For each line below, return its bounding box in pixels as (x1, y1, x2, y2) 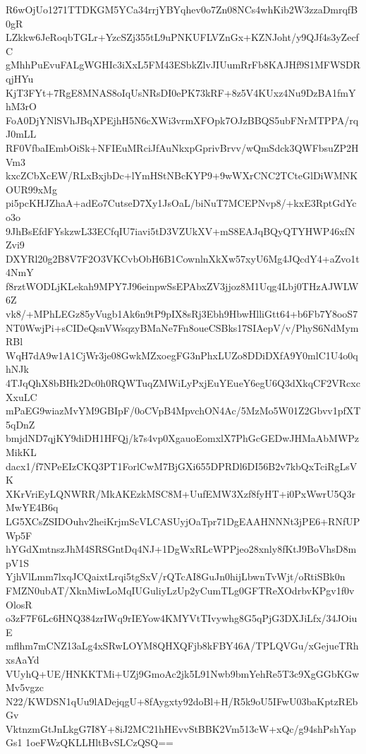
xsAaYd (6, 652, 39, 666)
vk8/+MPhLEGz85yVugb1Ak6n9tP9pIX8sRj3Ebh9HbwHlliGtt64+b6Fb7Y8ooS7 (6, 306, 358, 321)
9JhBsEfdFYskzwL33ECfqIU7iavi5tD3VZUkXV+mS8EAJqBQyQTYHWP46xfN (6, 223, 355, 238)
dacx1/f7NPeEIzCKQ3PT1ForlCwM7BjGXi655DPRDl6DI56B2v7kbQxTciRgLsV (6, 458, 358, 473)
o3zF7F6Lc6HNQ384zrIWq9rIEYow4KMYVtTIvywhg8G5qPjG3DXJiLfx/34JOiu (6, 611, 358, 626)
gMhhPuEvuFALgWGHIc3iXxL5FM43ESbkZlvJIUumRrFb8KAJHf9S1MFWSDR (6, 57, 361, 72)
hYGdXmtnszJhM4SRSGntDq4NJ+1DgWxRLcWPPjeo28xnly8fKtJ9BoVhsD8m (6, 541, 357, 556)
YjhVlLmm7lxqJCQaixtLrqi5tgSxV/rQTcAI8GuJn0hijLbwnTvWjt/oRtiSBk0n (6, 569, 346, 584)
